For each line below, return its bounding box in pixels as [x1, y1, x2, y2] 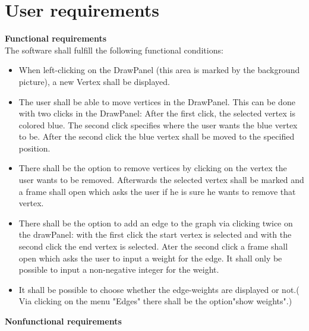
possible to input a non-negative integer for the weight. [18, 263, 219, 276]
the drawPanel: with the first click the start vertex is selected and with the [18, 228, 292, 241]
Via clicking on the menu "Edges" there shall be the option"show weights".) [18, 295, 292, 307]
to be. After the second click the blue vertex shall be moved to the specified [18, 130, 295, 143]
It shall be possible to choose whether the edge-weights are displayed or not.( [18, 283, 299, 295]
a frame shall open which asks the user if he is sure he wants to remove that [18, 185, 296, 197]
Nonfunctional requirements [5, 315, 122, 327]
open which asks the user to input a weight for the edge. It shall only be [18, 251, 282, 264]
